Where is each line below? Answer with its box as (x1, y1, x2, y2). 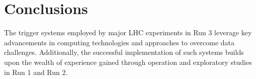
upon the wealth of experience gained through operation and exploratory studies (4, 56, 252, 67)
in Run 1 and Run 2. (4, 66, 68, 77)
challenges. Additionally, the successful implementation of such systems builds (4, 47, 244, 57)
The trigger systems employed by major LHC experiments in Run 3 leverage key (4, 27, 252, 38)
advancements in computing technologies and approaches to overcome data (4, 37, 234, 47)
